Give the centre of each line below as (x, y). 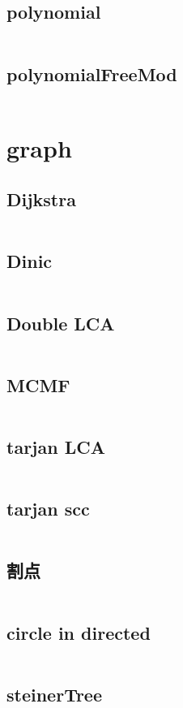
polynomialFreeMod (92, 73)
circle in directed (79, 632)
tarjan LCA (56, 446)
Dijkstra (41, 199)
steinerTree (54, 694)
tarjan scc (48, 509)
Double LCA (61, 323)
